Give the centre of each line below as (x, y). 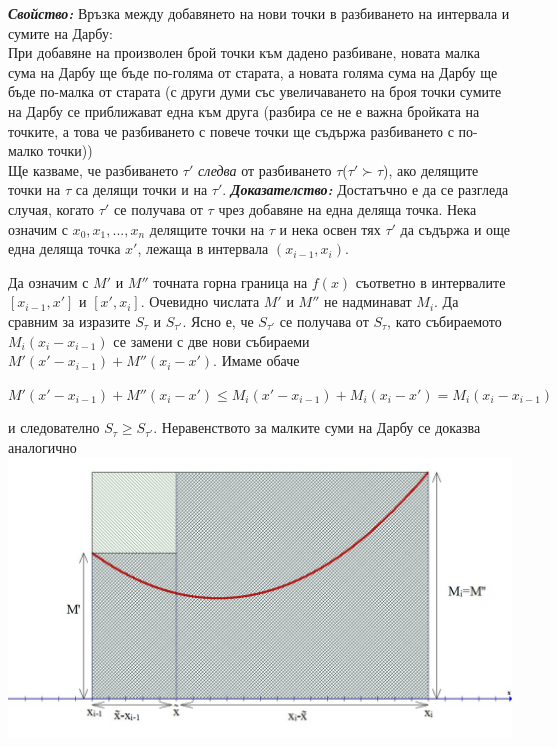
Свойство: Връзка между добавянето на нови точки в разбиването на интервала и (259, 13)
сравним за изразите (69, 320)
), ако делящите (431, 169)
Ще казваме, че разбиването (93, 169)
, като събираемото (444, 320)
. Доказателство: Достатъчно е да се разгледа (365, 189)
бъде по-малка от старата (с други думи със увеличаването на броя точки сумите (255, 91)
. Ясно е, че (218, 320)
